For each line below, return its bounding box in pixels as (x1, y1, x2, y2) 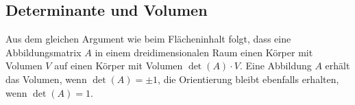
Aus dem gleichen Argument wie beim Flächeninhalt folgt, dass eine (5, 32, 291, 46)
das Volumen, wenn (5, 71, 87, 86)
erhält (325, 58, 350, 73)
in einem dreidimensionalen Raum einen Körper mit (95, 45, 313, 59)
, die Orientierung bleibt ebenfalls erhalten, (158, 71, 339, 86)
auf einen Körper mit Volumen (54, 58, 183, 73)
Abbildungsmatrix (5, 45, 82, 59)
